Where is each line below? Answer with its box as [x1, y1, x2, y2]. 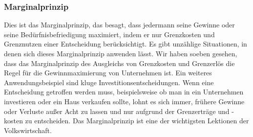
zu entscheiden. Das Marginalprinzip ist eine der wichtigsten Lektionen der [25, 115, 249, 126]
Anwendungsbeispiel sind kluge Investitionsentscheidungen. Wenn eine [4, 77, 214, 87]
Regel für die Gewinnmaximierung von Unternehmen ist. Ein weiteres [4, 68, 212, 78]
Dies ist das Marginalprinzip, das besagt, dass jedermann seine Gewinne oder [4, 20, 235, 30]
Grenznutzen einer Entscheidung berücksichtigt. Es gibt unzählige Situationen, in [4, 39, 247, 49]
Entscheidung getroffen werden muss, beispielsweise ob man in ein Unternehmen [4, 87, 244, 97]
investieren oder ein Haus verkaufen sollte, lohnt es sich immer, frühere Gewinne [4, 96, 245, 106]
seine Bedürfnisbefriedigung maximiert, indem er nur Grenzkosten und [4, 29, 215, 39]
